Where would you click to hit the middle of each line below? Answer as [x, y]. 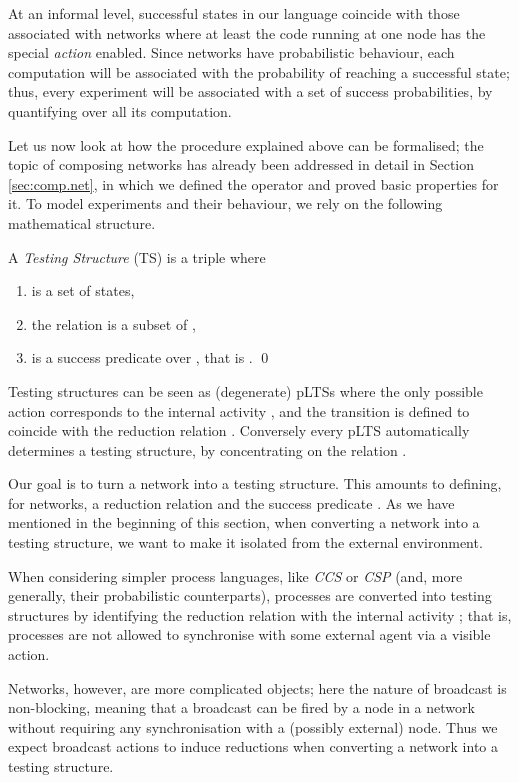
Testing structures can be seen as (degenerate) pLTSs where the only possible [245, 390]
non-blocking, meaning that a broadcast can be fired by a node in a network [241, 707]
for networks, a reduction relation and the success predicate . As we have [231, 502]
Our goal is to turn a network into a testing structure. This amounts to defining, [255, 483]
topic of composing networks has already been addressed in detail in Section [241, 164]
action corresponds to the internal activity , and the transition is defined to [239, 410]
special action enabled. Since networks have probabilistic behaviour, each [231, 52]
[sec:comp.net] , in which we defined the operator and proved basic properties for [253, 183]
